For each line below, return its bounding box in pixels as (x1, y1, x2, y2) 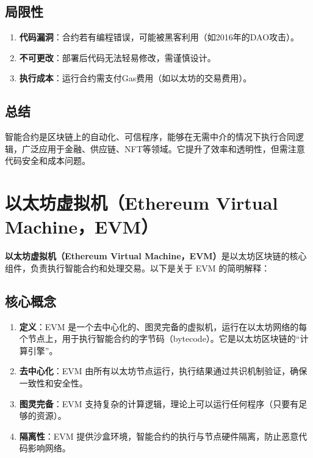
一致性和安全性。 (19, 377, 88, 390)
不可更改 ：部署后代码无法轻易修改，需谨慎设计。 (19, 51, 216, 64)
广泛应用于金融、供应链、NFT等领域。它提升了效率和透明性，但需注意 (21, 142, 305, 155)
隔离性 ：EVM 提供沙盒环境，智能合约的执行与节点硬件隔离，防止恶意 (19, 429, 299, 442)
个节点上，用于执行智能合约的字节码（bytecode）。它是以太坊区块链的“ (19, 332, 300, 345)
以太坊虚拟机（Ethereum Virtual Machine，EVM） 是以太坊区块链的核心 (5, 249, 307, 262)
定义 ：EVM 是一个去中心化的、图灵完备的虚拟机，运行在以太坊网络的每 (19, 320, 308, 333)
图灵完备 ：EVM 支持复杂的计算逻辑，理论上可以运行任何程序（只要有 (19, 397, 299, 410)
